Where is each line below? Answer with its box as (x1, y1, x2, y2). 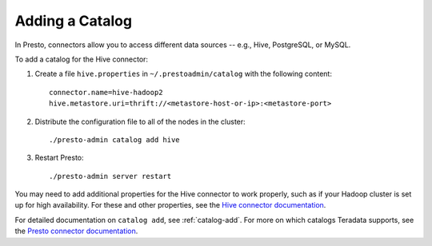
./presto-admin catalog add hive (49, 135, 180, 144)
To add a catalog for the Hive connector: (14, 54, 148, 64)
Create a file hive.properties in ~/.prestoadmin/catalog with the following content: (34, 69, 332, 79)
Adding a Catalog (14, 12, 132, 30)
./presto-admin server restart (49, 172, 172, 181)
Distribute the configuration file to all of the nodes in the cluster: (34, 117, 246, 126)
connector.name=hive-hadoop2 (49, 88, 163, 97)
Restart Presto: (34, 153, 84, 163)
